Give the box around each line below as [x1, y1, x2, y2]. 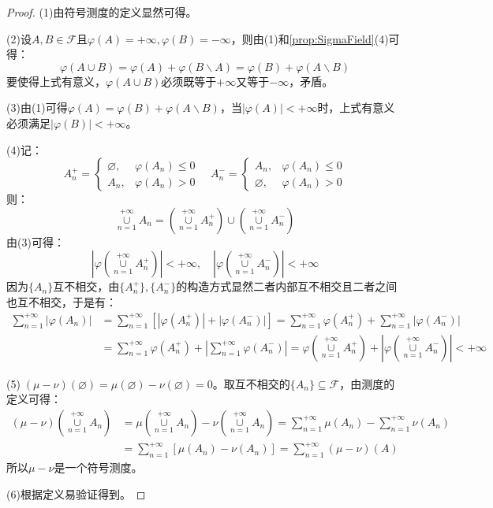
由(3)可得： [6, 233, 65, 250]
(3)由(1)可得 [6, 99, 68, 116]
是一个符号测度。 [54, 459, 143, 476]
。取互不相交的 [212, 375, 290, 391]
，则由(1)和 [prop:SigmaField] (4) [230, 30, 389, 46]
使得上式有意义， [17, 72, 106, 89]
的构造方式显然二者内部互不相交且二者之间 [176, 278, 398, 295]
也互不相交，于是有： [6, 293, 117, 310]
